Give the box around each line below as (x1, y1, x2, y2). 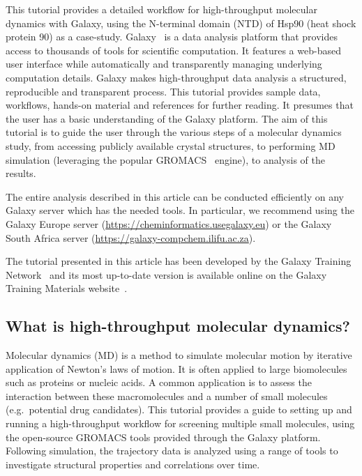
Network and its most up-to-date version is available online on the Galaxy (6, 267, 327, 282)
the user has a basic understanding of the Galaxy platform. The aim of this (6, 111, 328, 125)
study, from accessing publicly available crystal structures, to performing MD (6, 138, 335, 153)
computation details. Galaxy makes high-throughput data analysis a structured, (6, 70, 347, 84)
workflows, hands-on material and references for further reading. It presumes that (6, 98, 354, 112)
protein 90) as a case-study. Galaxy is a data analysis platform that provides (6, 29, 338, 44)
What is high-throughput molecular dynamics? (6, 315, 350, 337)
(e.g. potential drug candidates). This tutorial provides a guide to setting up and (6, 402, 352, 417)
